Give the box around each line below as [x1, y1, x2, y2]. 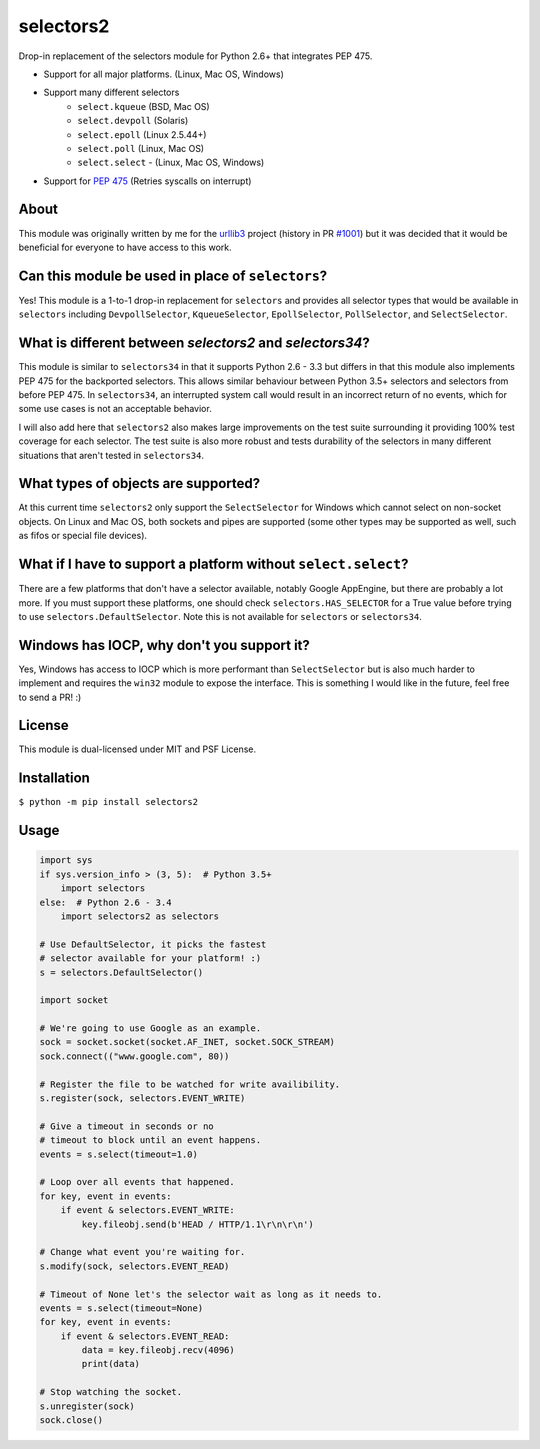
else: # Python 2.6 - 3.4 [39, 896, 172, 908]
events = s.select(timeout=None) [39, 1302, 204, 1314]
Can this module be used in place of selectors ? [18, 267, 328, 284]
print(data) [81, 1358, 140, 1370]
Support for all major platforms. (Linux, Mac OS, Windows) [43, 68, 285, 80]
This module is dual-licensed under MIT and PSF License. [18, 743, 257, 755]
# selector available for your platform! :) [39, 953, 262, 964]
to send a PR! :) [18, 691, 82, 703]
